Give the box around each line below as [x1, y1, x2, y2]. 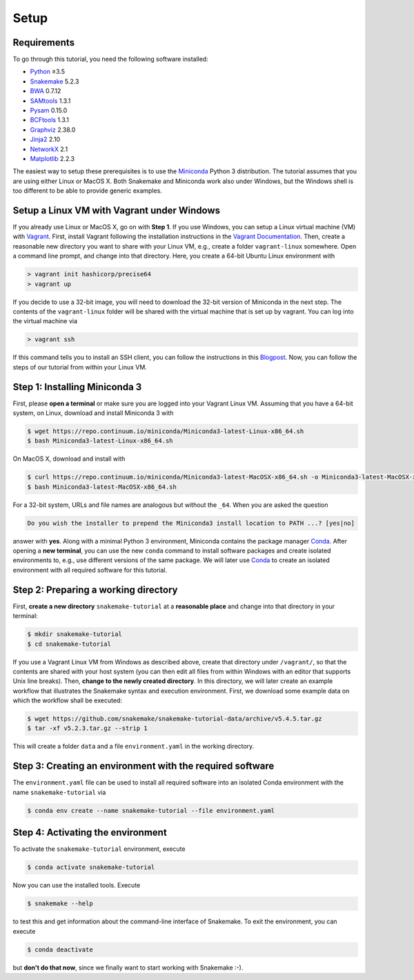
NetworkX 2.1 [30, 145, 68, 153]
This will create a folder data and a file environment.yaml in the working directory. [12, 742, 255, 751]
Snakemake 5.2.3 [30, 77, 79, 86]
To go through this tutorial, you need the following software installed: [12, 55, 208, 64]
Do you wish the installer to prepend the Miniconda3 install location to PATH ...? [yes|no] [27, 519, 355, 527]
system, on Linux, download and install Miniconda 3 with [12, 409, 174, 417]
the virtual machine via [12, 317, 78, 325]
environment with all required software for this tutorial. [12, 566, 168, 574]
